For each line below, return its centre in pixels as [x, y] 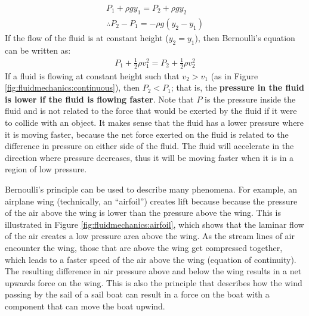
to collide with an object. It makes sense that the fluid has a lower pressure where [154, 122]
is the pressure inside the [250, 99]
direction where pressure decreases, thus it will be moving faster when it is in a [149, 157]
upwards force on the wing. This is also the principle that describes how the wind [154, 282]
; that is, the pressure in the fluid [237, 87]
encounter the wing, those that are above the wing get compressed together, [144, 247]
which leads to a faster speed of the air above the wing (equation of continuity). [151, 259]
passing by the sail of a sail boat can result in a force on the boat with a [137, 294]
